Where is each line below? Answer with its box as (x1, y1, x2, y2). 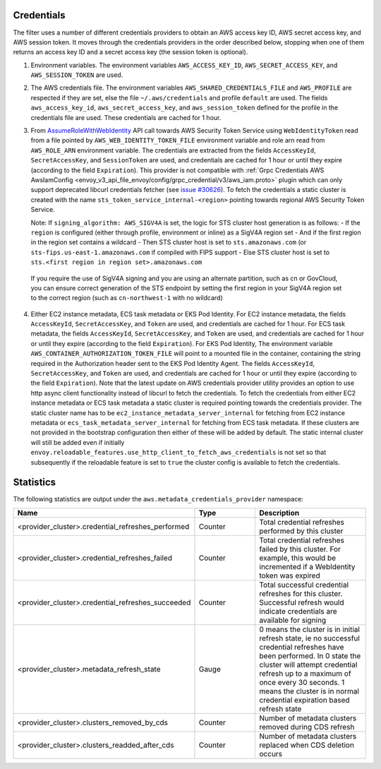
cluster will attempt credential (259, 660, 358, 669)
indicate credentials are (259, 606, 337, 616)
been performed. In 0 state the (259, 650, 361, 660)
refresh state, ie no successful (259, 633, 360, 643)
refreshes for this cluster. (259, 588, 343, 598)
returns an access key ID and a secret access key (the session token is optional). (13, 48, 248, 56)
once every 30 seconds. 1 (259, 677, 345, 687)
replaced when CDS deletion (259, 740, 354, 750)
